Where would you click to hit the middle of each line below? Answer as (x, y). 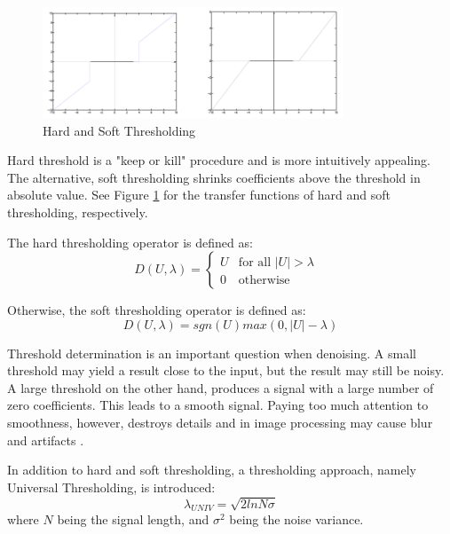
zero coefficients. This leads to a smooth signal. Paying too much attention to (218, 405)
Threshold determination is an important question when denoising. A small (212, 353)
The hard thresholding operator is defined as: (130, 242)
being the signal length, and (133, 519)
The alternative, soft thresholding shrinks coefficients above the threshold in (214, 177)
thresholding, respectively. (78, 212)
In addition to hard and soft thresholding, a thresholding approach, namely (212, 470)
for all (255, 263)
